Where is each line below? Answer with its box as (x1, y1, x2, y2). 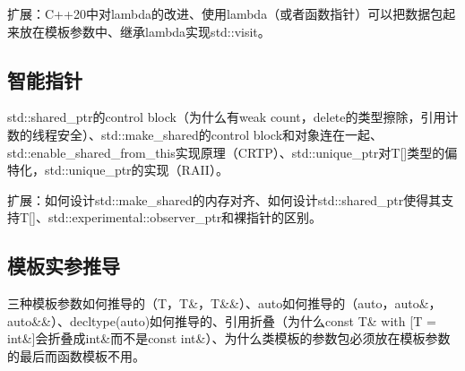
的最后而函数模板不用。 (7, 346, 145, 365)
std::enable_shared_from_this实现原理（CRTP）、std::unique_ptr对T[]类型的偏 (7, 142, 458, 161)
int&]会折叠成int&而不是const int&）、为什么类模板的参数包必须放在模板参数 (7, 329, 451, 348)
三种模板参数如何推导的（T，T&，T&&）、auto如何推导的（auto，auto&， (7, 294, 442, 313)
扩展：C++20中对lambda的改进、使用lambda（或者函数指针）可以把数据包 (7, 4, 443, 22)
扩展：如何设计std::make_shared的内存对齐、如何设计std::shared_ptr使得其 (7, 190, 442, 209)
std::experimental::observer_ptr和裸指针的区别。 (47, 208, 323, 227)
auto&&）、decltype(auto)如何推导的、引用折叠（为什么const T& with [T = (7, 311, 436, 330)
